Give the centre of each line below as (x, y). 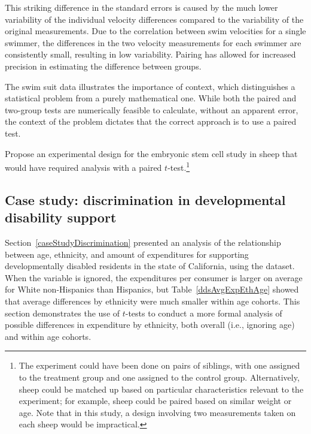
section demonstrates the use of (62, 313)
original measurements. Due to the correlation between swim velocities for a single (155, 31)
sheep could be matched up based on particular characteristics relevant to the (161, 389)
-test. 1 (179, 166)
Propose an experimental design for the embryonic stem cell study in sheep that (151, 153)
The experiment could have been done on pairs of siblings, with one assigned (159, 365)
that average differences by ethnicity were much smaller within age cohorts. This (153, 301)
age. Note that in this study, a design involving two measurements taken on (157, 412)
